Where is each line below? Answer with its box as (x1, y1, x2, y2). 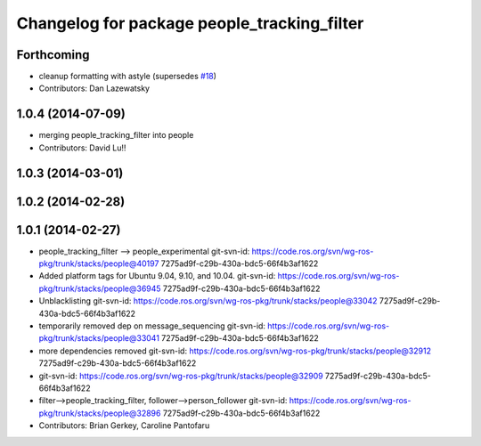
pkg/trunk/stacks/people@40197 (38, 258, 159, 269)
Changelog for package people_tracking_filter (16, 13, 364, 33)
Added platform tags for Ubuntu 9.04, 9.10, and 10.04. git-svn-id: (38, 271, 276, 281)
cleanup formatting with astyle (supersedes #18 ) (38, 71, 217, 82)
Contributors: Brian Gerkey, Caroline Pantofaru (38, 420, 210, 431)
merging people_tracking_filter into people (38, 130, 194, 141)
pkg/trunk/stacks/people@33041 (38, 333, 160, 344)
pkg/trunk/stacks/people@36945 (38, 283, 161, 294)
